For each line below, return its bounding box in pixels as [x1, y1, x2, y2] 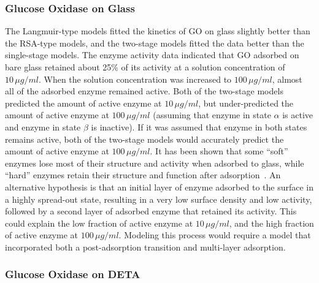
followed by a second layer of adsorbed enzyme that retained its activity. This [5, 205, 297, 217]
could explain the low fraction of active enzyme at [5, 216, 193, 229]
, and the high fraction [229, 216, 314, 229]
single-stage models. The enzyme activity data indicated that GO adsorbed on [5, 48, 299, 61]
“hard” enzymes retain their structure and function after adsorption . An [5, 168, 281, 181]
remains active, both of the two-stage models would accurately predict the [5, 132, 284, 145]
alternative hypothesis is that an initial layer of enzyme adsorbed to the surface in [5, 180, 313, 193]
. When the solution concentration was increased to [38, 72, 232, 85]
